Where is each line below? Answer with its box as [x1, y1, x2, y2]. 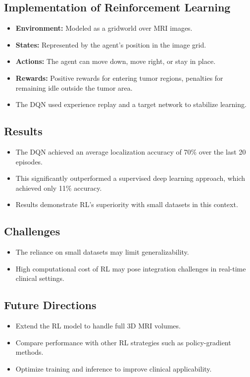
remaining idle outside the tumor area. [15, 82, 133, 93]
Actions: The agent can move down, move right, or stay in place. [15, 56, 216, 66]
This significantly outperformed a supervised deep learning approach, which [15, 173, 246, 183]
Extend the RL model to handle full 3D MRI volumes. [15, 321, 181, 331]
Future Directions [4, 297, 97, 313]
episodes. [15, 156, 43, 166]
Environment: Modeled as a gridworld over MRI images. [15, 23, 193, 33]
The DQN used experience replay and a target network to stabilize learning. [15, 99, 247, 109]
